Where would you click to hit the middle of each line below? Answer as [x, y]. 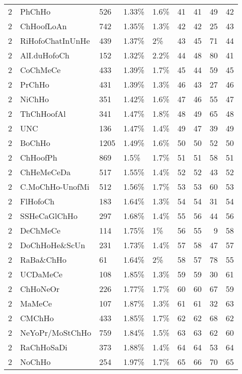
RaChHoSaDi [44, 347]
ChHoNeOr [40, 289]
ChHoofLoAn [44, 26]
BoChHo [35, 143]
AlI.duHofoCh [45, 55]
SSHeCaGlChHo [49, 216]
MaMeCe [36, 303]
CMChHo [37, 318]
